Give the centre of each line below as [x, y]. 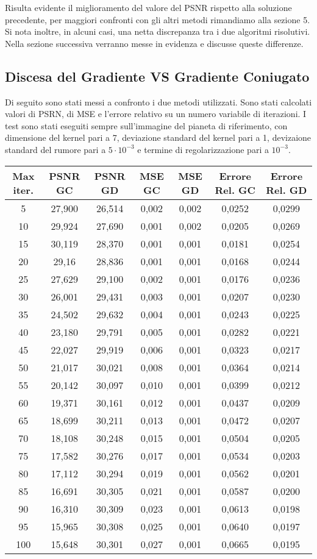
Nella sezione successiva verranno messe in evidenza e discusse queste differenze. [154, 43]
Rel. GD [287, 190]
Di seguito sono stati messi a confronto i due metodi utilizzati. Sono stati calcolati [158, 101]
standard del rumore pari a [55, 149]
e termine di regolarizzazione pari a [203, 149]
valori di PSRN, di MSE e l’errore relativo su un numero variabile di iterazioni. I [156, 114]
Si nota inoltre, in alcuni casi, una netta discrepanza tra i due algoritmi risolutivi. [158, 31]
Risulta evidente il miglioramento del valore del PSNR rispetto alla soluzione [148, 7]
